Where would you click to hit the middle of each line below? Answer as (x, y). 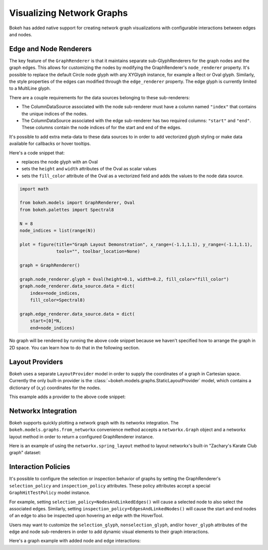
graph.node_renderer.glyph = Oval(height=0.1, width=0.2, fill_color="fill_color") (124, 279)
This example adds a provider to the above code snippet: (67, 397)
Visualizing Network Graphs (68, 13)
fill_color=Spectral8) (58, 300)
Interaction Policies (40, 467)
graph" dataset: (25, 453)
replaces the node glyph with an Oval (60, 162)
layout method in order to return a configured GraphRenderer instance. (81, 436)
